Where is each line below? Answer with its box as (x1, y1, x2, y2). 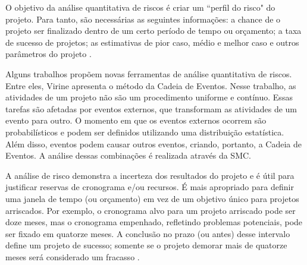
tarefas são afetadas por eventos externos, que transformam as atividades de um (5, 102, 297, 115)
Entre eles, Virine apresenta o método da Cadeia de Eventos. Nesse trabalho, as (5, 79, 296, 92)
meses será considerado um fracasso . (5, 250, 140, 263)
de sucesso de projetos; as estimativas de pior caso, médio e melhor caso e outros (5, 36, 299, 48)
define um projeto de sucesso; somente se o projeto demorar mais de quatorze (5, 239, 287, 251)
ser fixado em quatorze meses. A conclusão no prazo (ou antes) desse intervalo (5, 227, 290, 239)
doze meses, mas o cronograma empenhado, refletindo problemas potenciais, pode (5, 216, 303, 228)
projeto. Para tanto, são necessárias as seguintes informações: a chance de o (5, 12, 281, 25)
